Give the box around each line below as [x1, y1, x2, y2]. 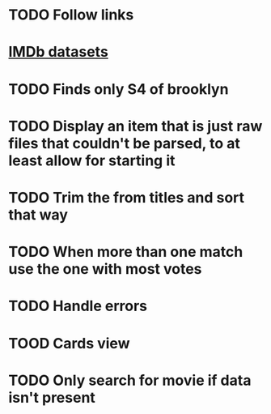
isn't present [8, 388, 95, 407]
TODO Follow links [8, 6, 134, 24]
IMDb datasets [8, 43, 109, 62]
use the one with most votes [8, 260, 202, 279]
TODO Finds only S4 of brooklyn [8, 79, 229, 98]
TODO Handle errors [8, 297, 148, 315]
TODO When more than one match [8, 243, 243, 261]
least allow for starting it [8, 152, 176, 169]
